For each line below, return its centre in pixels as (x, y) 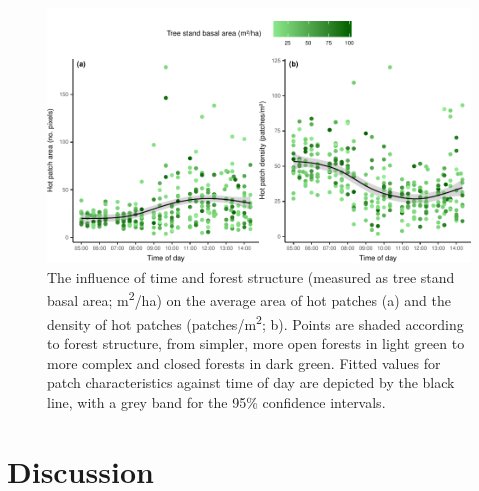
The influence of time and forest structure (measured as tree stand (251, 276)
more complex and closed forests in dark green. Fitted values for (244, 362)
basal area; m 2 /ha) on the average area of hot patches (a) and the (249, 299)
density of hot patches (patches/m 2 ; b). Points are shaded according (255, 322)
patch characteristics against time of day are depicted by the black (251, 382)
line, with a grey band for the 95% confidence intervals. (216, 401)
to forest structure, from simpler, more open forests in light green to (256, 342)
